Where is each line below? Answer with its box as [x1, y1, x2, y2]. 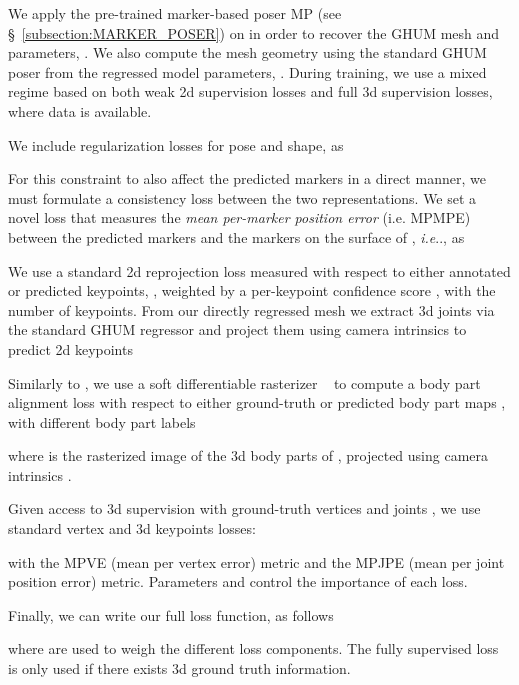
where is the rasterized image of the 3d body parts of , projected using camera [8, 445, 489, 466]
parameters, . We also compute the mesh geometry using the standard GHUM [8, 42, 487, 63]
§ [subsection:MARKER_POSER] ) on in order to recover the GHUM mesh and [8, 22, 500, 43]
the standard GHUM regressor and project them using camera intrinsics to [8, 319, 467, 340]
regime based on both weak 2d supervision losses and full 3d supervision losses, [8, 81, 493, 102]
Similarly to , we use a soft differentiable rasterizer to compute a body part [8, 372, 481, 393]
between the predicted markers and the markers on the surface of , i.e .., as [8, 226, 465, 247]
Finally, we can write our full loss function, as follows [8, 604, 334, 625]
